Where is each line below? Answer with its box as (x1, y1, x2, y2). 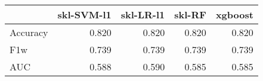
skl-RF (174, 8, 206, 21)
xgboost (215, 8, 253, 21)
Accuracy (10, 25, 48, 39)
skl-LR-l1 (120, 8, 165, 21)
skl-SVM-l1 (57, 8, 112, 21)
